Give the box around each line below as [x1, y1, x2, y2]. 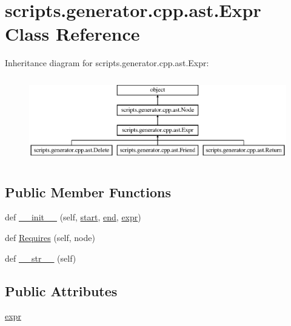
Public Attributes [5, 281, 118, 300]
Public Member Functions [5, 182, 171, 201]
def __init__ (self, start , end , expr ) [5, 211, 141, 223]
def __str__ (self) [5, 251, 76, 264]
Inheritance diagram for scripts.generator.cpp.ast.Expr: [5, 56, 209, 69]
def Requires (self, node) [5, 231, 95, 243]
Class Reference [5, 21, 140, 46]
